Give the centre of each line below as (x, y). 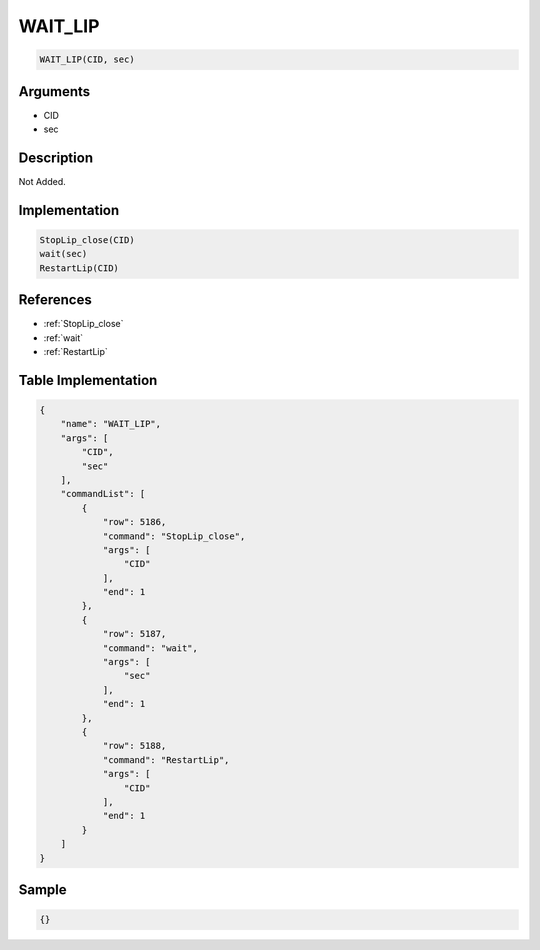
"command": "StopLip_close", (174, 536)
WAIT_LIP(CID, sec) (87, 59)
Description (56, 157)
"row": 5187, (134, 634)
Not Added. (42, 181)
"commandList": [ (103, 494)
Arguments (54, 91)
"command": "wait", (150, 648)
